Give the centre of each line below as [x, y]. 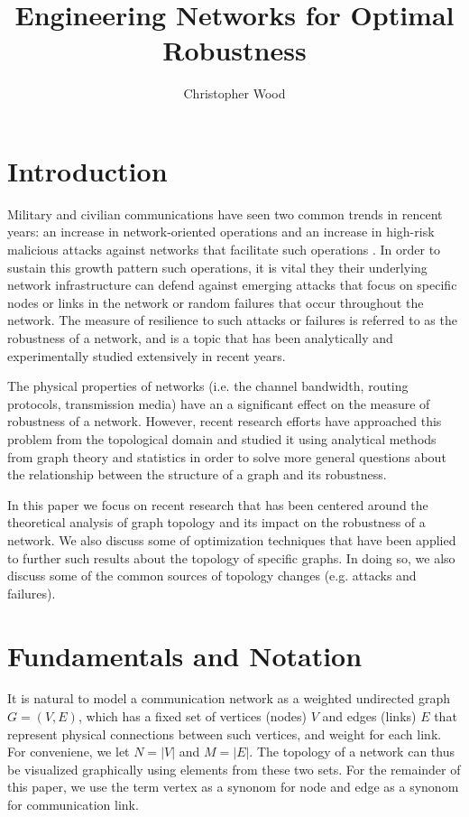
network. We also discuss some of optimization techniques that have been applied [232, 539]
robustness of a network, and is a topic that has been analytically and [200, 338]
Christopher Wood [234, 93]
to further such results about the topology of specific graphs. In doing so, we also [231, 557]
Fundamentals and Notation [185, 655]
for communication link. [73, 804]
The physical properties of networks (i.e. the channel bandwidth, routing [208, 386]
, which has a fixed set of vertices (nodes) [192, 716]
